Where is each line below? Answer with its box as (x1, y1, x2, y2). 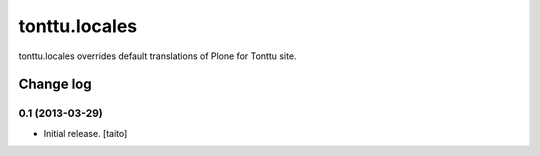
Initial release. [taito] (43, 127, 128, 139)
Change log (18, 76, 92, 93)
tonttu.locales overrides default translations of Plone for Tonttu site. (18, 50, 297, 62)
